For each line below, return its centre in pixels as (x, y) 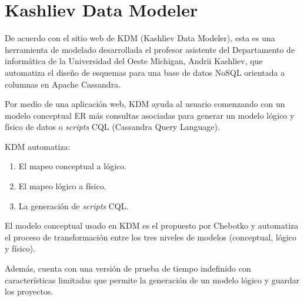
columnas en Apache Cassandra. (63, 84)
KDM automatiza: (38, 146)
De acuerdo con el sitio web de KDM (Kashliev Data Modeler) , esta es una (140, 38)
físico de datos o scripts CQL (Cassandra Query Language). (112, 127)
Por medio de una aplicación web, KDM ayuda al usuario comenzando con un (145, 104)
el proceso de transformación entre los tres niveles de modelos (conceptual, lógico (151, 237)
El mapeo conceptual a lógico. (73, 166)
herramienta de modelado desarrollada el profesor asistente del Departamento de (150, 49)
